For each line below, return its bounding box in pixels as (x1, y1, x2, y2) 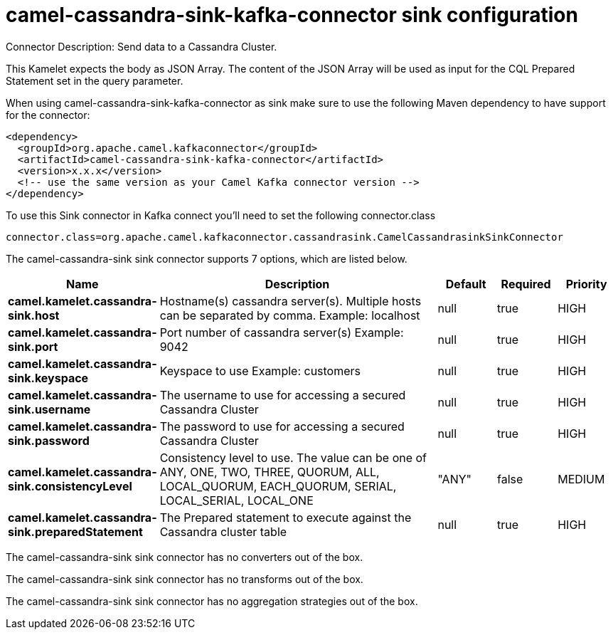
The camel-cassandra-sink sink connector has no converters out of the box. (6, 550, 363, 563)
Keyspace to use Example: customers (159, 363, 361, 378)
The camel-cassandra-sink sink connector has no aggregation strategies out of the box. (6, 594, 418, 607)
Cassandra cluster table (159, 524, 287, 539)
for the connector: (6, 108, 90, 121)
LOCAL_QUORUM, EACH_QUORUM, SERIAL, (159, 478, 397, 493)
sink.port (8, 339, 58, 354)
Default (445, 276, 486, 291)
